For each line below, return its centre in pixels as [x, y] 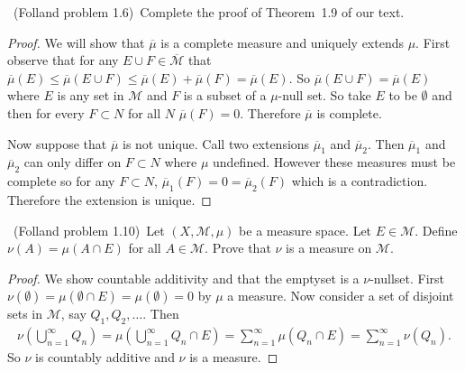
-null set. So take [324, 95]
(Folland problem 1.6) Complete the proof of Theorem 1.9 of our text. [209, 12]
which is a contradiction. [360, 181]
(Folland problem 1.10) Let [89, 230]
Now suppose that [57, 143]
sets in [25, 314]
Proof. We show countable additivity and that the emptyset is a [183, 278]
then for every [46, 112]
